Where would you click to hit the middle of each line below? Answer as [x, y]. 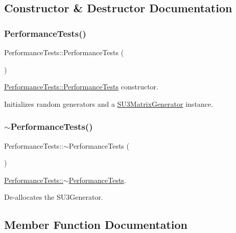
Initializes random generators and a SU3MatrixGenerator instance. [109, 103]
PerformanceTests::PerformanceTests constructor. [81, 87]
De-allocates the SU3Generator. [54, 197]
